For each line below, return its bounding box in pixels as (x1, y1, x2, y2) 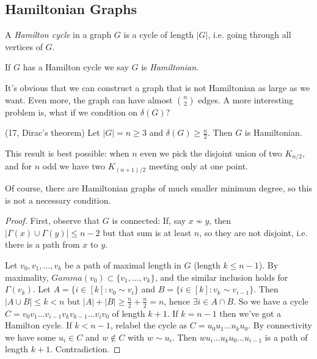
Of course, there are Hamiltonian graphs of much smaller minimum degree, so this (5, 181, 313, 194)
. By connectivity (248, 319, 313, 331)
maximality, (5, 270, 49, 283)
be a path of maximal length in (64, 258, 181, 271)
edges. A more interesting (198, 93, 293, 106)
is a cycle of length (123, 28, 194, 41)
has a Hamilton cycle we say (23, 61, 129, 73)
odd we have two (42, 160, 105, 172)
